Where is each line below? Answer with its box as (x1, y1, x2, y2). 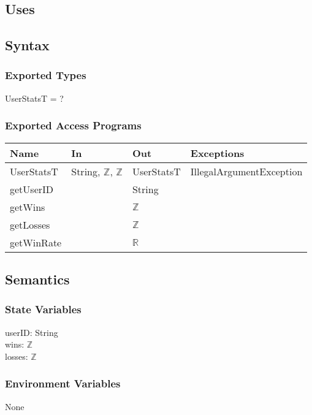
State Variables (5, 302, 82, 317)
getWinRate (10, 235, 62, 249)
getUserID (10, 181, 54, 196)
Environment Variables (5, 376, 121, 391)
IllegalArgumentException (190, 164, 303, 178)
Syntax (5, 36, 50, 55)
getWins (10, 199, 45, 214)
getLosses (10, 217, 50, 232)
